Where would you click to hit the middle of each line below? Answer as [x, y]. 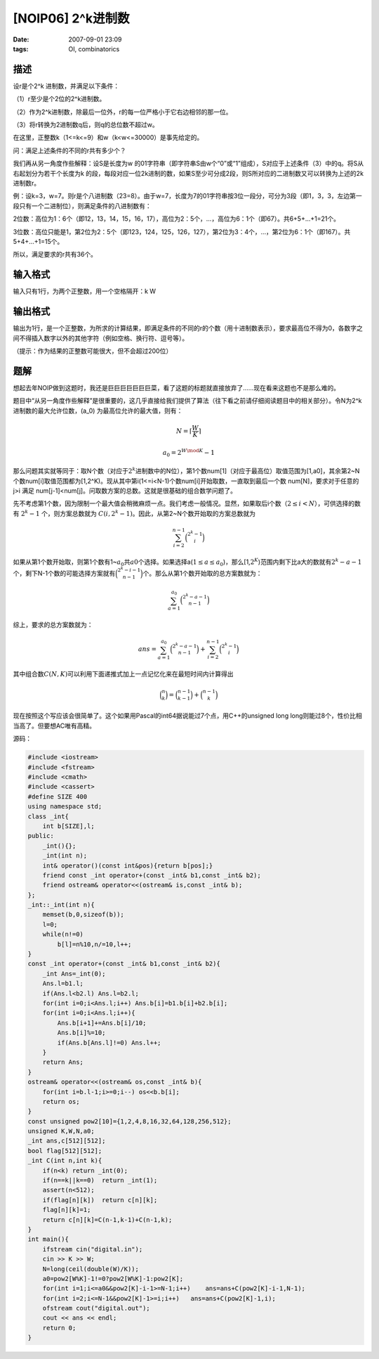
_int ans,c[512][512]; [67, 1141]
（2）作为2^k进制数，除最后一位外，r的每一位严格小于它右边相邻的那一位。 [122, 112]
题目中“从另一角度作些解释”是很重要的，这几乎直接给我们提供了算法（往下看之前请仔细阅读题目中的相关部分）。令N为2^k [187, 401]
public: [41, 836]
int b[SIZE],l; [68, 826]
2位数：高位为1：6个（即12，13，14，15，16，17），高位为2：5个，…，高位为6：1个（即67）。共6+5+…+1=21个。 [177, 219]
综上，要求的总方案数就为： [53, 625]
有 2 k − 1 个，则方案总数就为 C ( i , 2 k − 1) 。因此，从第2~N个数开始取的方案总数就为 [134, 513]
